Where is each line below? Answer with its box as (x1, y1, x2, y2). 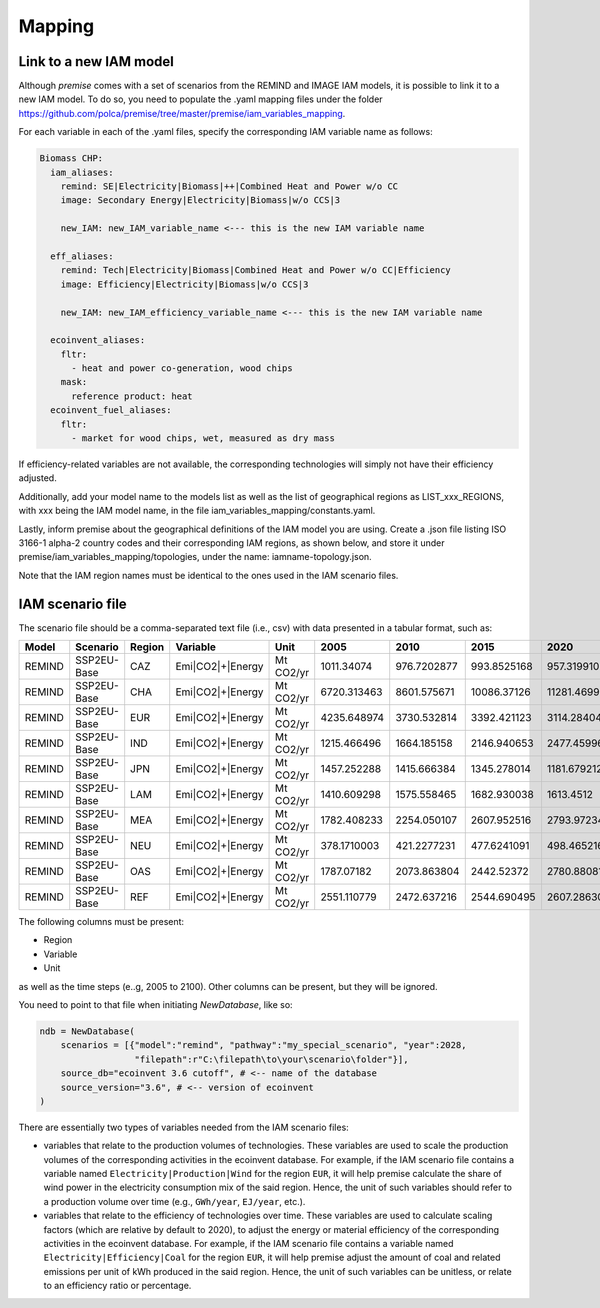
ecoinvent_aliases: (50, 335, 146, 346)
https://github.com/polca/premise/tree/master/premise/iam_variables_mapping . (18, 107, 346, 119)
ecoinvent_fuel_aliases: (50, 405, 172, 416)
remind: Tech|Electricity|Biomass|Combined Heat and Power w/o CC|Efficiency (60, 265, 452, 276)
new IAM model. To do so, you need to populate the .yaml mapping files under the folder (18, 93, 384, 105)
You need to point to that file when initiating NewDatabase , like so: (18, 999, 294, 1010)
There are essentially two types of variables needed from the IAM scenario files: (18, 1121, 349, 1133)
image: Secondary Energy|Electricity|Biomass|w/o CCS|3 (60, 195, 341, 206)
